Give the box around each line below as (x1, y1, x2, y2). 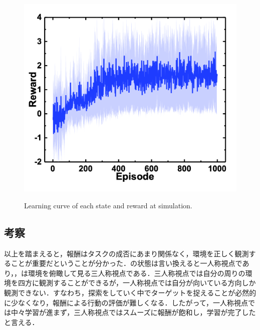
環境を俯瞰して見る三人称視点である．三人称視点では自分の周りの (28, 267, 245, 278)
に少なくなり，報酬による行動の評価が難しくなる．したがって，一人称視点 (4, 297, 248, 307)
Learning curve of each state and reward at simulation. (24, 200, 192, 210)
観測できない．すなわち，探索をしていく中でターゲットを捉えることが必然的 (4, 287, 256, 297)
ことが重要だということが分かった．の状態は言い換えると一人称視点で (11, 258, 242, 268)
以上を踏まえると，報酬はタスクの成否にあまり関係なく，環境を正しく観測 (4, 248, 249, 258)
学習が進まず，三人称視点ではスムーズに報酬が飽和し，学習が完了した (25, 307, 256, 317)
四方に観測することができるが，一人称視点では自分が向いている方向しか (18, 277, 256, 288)
